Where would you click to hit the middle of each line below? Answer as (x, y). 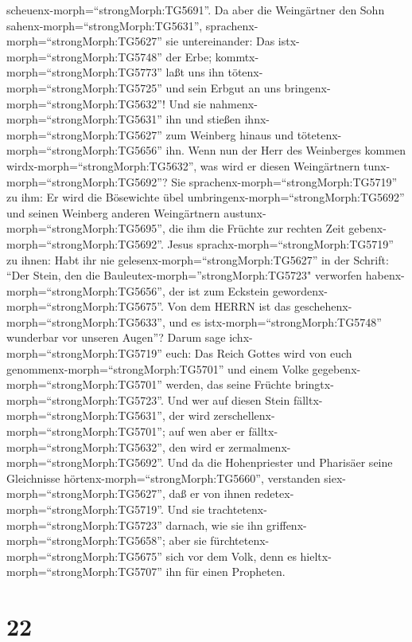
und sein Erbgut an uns (223, 87)
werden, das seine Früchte (228, 384)
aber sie (188, 540)
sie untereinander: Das (220, 41)
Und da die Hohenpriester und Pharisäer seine (280, 462)
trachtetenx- (237, 509)
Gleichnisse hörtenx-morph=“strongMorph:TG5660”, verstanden (163, 478)
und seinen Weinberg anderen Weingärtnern (113, 212)
